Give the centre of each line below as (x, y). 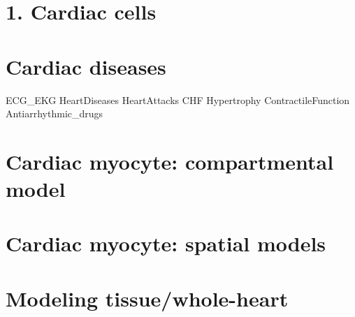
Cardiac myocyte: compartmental (170, 161)
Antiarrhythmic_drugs (55, 113)
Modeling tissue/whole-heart (147, 298)
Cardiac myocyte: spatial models (166, 243)
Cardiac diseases (86, 66)
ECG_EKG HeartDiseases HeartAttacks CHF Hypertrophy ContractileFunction (178, 99)
